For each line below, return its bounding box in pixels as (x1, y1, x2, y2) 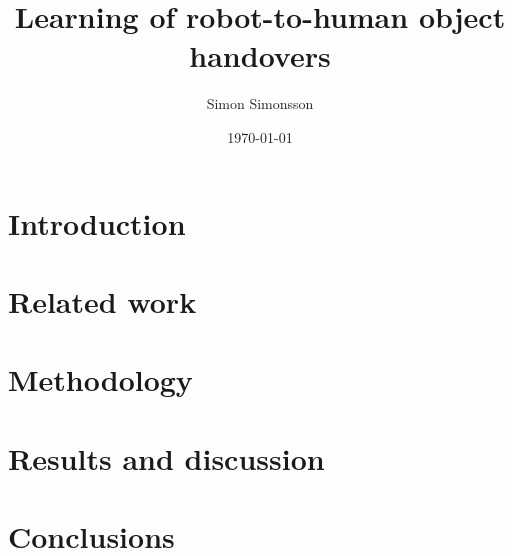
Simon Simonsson (206, 93, 314, 114)
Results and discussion (8, 437, 325, 478)
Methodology (8, 359, 193, 400)
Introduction (8, 202, 186, 243)
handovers (189, 35, 331, 76)
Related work (8, 280, 197, 321)
